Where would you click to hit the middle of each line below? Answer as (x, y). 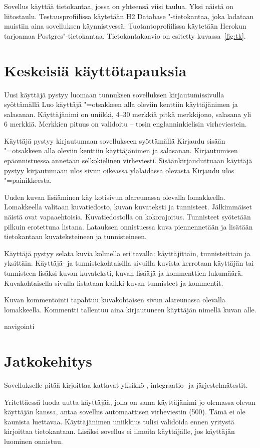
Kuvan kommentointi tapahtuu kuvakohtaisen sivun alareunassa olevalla (115, 300)
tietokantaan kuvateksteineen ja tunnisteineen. (75, 236)
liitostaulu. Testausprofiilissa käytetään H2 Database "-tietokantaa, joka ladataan (129, 16)
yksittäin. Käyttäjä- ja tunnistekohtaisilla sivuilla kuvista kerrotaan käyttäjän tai (129, 263)
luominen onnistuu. (34, 441)
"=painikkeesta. (28, 180)
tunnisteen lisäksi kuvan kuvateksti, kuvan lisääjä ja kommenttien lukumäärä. (123, 273)
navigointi (19, 326)
